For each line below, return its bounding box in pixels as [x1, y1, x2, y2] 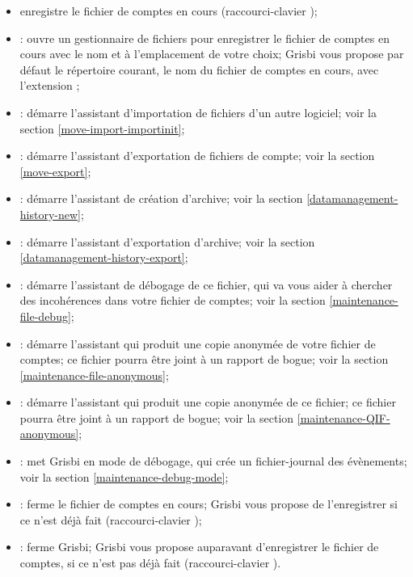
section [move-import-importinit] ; [19, 120, 185, 137]
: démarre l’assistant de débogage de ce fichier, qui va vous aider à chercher [19, 276, 393, 293]
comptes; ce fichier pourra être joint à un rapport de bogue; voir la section [19, 351, 389, 368]
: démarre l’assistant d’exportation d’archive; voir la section [19, 233, 315, 250]
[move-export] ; [19, 162, 91, 179]
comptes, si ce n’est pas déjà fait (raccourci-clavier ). [19, 554, 281, 571]
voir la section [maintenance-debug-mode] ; [19, 468, 229, 485]
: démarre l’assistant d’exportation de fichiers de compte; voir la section [19, 147, 375, 164]
